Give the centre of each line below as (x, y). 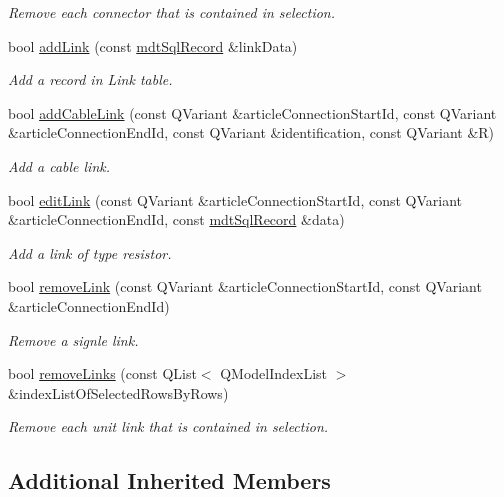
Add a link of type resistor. (90, 252)
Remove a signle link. (73, 339)
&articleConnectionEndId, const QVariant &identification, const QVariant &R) (251, 132)
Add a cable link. (59, 165)
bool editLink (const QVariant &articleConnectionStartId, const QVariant (235, 199)
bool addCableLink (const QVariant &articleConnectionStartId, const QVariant (252, 112)
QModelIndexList (274, 373)
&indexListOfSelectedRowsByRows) (118, 392)
